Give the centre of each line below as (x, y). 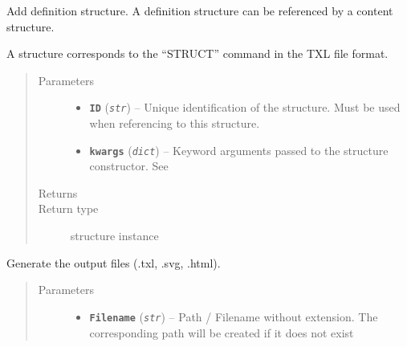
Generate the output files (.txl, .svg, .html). (114, 262)
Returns (58, 192)
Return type (68, 208)
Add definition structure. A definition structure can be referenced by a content (200, 10)
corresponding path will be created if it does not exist (222, 332)
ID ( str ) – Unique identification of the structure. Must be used (245, 107)
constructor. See (129, 166)
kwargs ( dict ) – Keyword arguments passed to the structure (239, 150)
